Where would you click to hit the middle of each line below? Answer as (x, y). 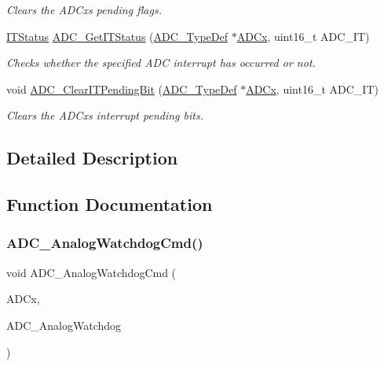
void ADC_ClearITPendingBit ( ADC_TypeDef (122, 89)
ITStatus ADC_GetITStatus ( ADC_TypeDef (117, 36)
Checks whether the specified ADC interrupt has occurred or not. (161, 63)
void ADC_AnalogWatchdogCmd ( (91, 272)
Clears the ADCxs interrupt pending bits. (105, 115)
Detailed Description (92, 158)
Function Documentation (110, 204)
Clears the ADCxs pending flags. (84, 9)
